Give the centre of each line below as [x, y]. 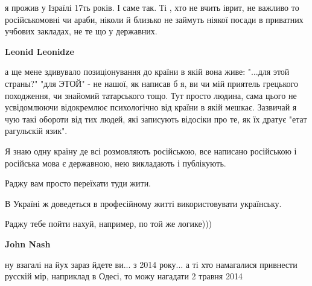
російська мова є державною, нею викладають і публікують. [116, 163]
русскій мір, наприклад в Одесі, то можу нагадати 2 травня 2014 [124, 276]
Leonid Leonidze [40, 51]
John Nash [28, 243]
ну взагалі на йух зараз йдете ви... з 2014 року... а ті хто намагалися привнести [151, 264]
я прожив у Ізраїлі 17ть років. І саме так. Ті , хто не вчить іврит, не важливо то [152, 7]
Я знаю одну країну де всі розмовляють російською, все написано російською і [151, 151]
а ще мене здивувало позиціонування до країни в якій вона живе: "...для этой [147, 71]
